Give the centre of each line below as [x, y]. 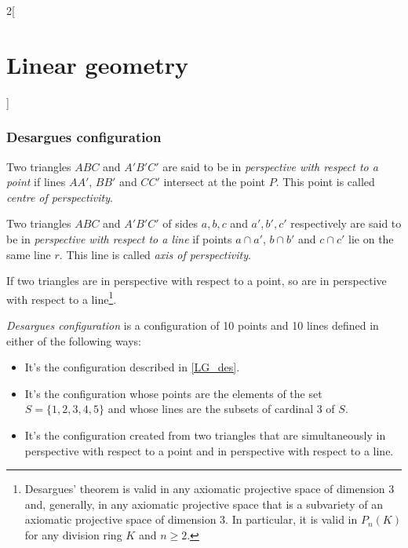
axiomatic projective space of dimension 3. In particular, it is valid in [191, 519]
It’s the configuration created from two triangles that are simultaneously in [205, 435]
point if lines [36, 182]
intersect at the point [215, 182]
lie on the [371, 238]
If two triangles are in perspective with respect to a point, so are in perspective [197, 281]
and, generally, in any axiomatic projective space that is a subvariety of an [204, 504]
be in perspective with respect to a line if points [119, 238]
